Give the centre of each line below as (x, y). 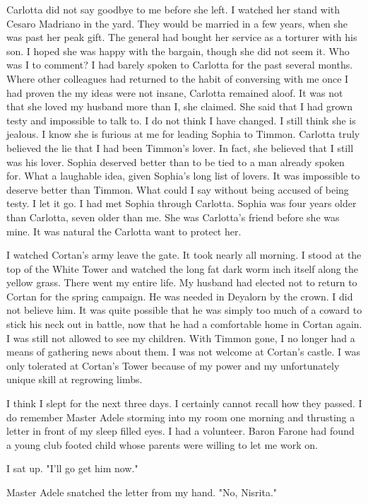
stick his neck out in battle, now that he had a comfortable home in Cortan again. (184, 324)
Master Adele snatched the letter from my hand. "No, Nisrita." (142, 492)
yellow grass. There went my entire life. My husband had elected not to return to (182, 282)
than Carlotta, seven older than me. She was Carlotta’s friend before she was (173, 217)
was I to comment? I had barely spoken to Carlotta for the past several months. (180, 65)
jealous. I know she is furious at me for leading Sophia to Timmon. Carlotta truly (183, 134)
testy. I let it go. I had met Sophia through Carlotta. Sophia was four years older (182, 203)
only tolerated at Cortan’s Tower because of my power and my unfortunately (173, 365)
